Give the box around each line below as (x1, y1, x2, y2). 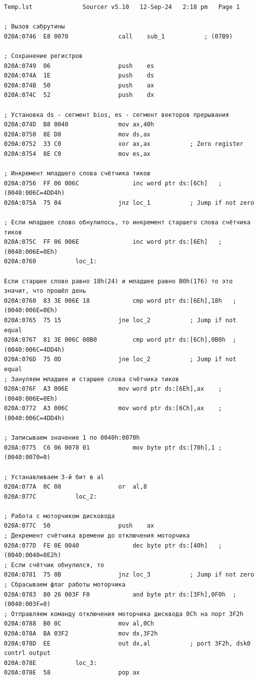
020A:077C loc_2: (4, 493, 97, 500)
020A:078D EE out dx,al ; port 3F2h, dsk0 (4, 640, 251, 647)
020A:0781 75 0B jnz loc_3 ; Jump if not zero (4, 571, 255, 579)
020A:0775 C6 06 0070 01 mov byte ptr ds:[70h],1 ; (4, 444, 222, 451)
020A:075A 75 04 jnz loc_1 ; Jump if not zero (4, 199, 255, 206)
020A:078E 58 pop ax (4, 669, 140, 677)
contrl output (4, 650, 51, 657)
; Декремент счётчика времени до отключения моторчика (4, 532, 190, 540)
